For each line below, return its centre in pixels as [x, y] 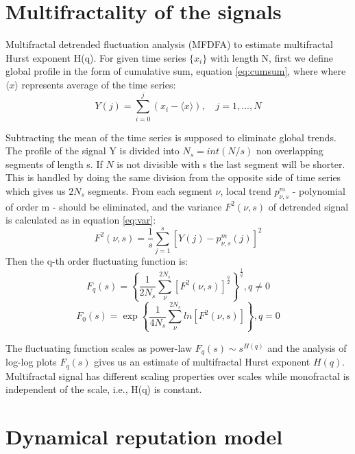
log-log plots [31, 362]
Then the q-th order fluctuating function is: [97, 261]
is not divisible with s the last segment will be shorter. [231, 164]
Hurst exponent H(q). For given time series [96, 57]
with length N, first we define [271, 57]
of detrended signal [308, 206]
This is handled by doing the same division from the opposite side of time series [173, 177]
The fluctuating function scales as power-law [99, 347]
